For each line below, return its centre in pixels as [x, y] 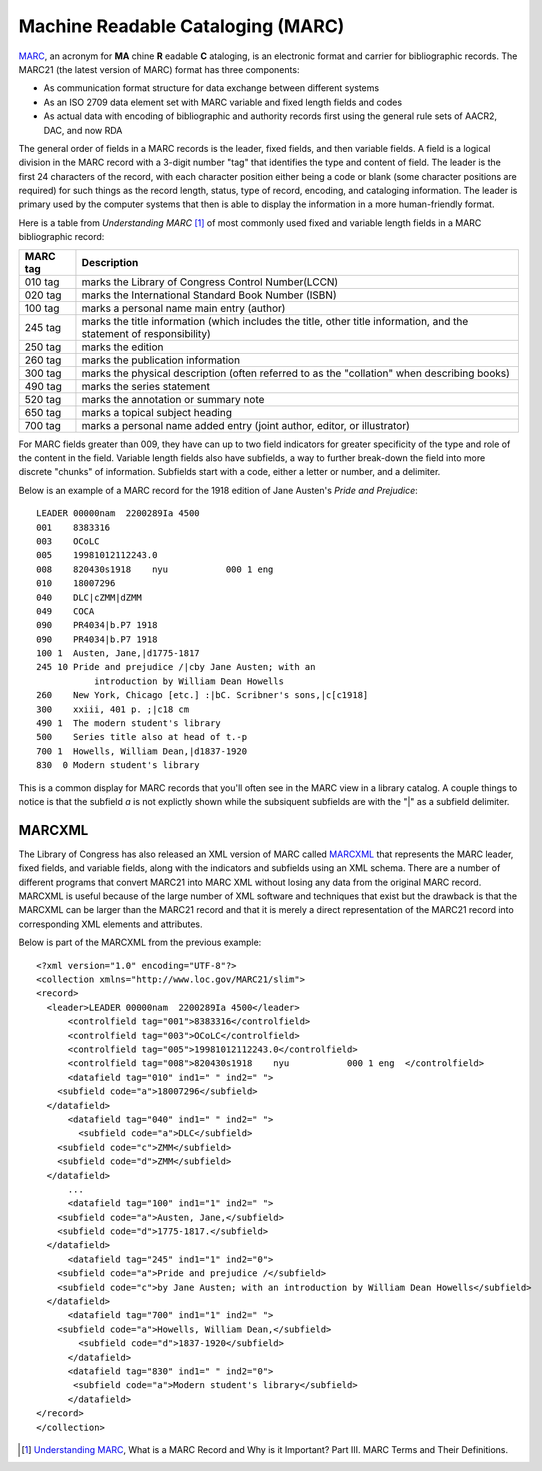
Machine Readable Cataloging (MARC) [181, 26]
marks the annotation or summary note [173, 399]
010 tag [42, 282]
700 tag [43, 425]
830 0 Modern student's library [118, 765]
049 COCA [65, 611]
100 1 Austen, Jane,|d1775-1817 [118, 653]
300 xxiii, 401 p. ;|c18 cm [113, 709]
